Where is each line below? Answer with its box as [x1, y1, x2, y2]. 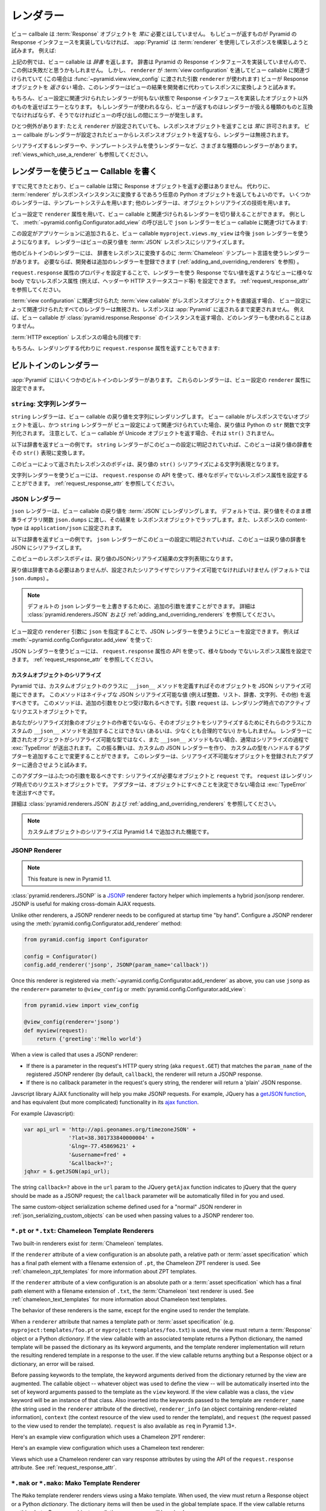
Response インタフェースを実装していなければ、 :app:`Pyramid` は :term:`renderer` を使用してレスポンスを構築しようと [11, 38, 309, 45]
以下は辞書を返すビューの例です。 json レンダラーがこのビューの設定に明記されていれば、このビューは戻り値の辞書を [11, 535, 307, 543]
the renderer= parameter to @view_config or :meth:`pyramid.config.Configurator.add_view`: [11, 985, 246, 992]
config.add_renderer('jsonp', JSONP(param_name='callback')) [24, 962, 209, 968]
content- [286, 516, 308, 523]
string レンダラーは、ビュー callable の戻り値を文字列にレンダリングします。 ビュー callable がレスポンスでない [11, 413, 294, 420]
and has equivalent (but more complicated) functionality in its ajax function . [11, 1099, 199, 1106]
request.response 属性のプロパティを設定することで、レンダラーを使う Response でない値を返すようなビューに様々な [11, 269, 313, 276]
